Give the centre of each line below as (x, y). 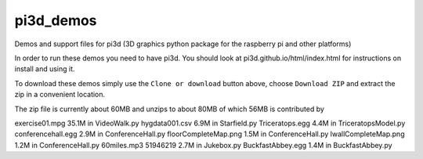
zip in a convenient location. (60, 95)
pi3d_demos (56, 20)
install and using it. (45, 69)
